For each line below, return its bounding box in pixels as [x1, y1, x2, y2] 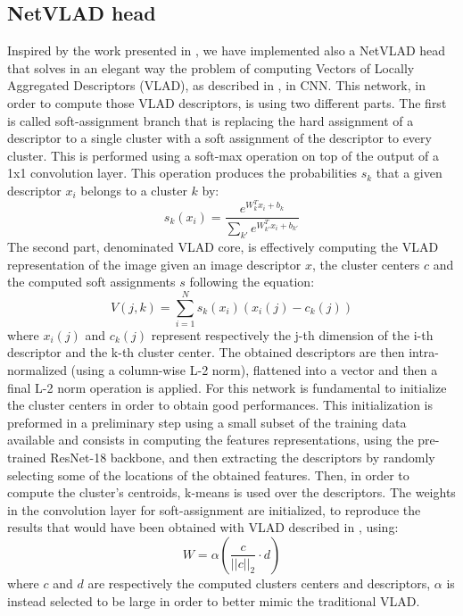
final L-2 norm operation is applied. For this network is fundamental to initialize [7, 378, 447, 396]
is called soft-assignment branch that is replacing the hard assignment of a [7, 111, 414, 129]
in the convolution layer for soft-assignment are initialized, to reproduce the [7, 500, 421, 519]
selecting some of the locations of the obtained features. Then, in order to [7, 465, 409, 484]
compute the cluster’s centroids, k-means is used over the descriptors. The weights [7, 483, 456, 502]
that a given [376, 163, 442, 182]
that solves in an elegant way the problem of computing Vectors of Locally [7, 58, 415, 77]
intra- [409, 343, 440, 362]
